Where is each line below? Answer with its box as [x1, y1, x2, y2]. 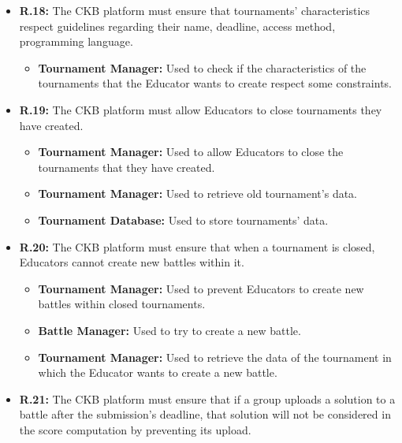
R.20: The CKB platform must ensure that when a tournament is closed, [19, 238, 375, 255]
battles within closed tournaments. [38, 296, 206, 312]
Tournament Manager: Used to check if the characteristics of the [38, 59, 367, 76]
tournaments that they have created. [38, 158, 215, 175]
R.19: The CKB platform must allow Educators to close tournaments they [19, 101, 382, 117]
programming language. [19, 33, 133, 50]
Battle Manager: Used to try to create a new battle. [38, 322, 301, 338]
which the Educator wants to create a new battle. [38, 364, 277, 381]
